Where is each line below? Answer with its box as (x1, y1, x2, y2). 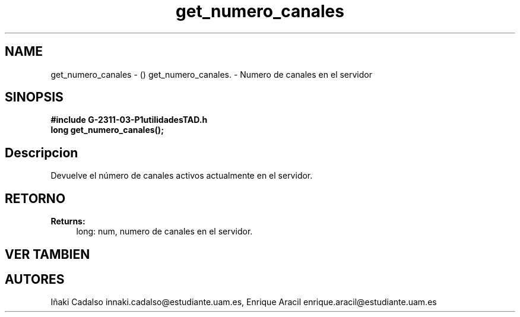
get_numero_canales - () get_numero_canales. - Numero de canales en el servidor (50, 69, 373, 80)
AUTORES (5, 271, 65, 287)
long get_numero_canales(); (50, 125, 164, 135)
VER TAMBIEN (5, 246, 90, 262)
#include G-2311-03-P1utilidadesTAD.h (50, 115, 208, 125)
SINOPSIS (5, 90, 64, 105)
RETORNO (5, 191, 66, 206)
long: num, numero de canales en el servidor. (76, 226, 253, 237)
